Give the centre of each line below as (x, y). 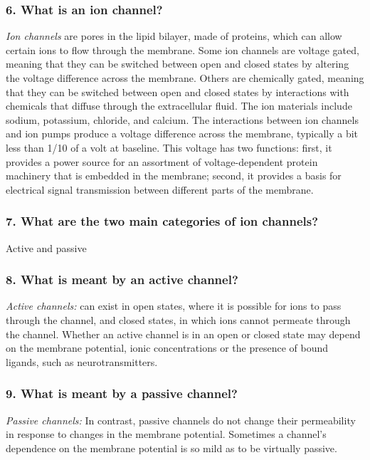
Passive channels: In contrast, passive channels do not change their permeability (181, 420)
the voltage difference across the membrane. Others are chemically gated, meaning (185, 78)
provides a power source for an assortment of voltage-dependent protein (162, 161)
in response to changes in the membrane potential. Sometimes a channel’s (166, 434)
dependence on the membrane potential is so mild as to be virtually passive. (171, 448)
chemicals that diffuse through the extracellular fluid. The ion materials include (179, 106)
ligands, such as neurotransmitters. (82, 361)
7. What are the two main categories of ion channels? (162, 221)
